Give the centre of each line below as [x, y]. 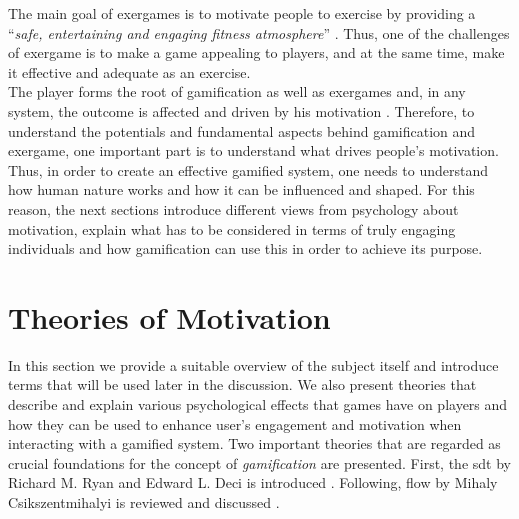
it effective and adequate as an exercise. [129, 71]
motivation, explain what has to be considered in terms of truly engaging [232, 228]
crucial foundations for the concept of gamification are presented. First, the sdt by [259, 462]
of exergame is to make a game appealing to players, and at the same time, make [256, 52]
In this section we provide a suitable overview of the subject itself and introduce [253, 364]
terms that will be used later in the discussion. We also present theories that [242, 384]
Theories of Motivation [169, 316]
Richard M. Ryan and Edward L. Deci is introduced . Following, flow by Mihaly [253, 482]
